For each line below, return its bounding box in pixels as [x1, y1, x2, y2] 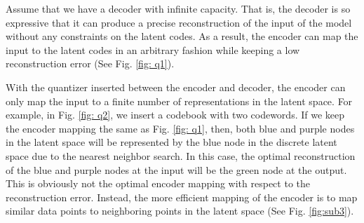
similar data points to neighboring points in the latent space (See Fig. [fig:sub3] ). [6, 203, 354, 218]
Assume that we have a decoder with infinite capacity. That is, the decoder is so [6, 1, 351, 15]
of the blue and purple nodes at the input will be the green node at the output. [6, 162, 347, 177]
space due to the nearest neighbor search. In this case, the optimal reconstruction [6, 148, 356, 163]
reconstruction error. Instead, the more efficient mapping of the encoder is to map [6, 189, 358, 204]
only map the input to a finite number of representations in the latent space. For [6, 93, 353, 108]
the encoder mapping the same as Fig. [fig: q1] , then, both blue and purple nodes [6, 121, 355, 135]
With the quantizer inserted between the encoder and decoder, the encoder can [6, 79, 346, 94]
